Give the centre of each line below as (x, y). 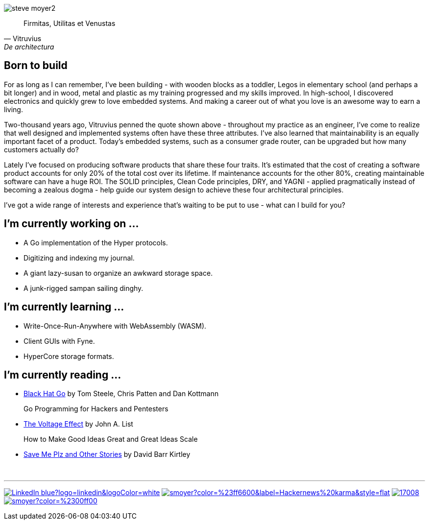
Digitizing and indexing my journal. (79, 258)
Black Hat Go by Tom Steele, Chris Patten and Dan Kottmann (121, 394)
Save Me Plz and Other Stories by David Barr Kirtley (107, 454)
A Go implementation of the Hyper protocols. (96, 242)
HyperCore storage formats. (69, 356)
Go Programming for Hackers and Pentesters (96, 409)
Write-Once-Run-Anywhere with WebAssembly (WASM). (115, 326)
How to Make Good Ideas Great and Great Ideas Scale (111, 439)
